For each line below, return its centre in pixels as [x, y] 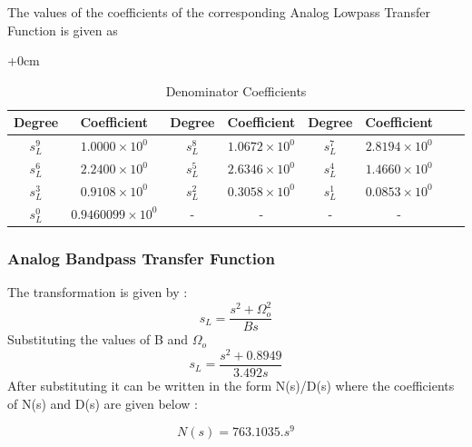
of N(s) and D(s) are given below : [103, 403]
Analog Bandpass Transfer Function [141, 258]
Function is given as [63, 30]
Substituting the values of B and [98, 339]
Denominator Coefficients [236, 90]
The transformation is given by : [98, 292]
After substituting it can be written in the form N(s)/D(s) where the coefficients [231, 385]
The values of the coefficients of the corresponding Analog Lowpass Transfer [219, 12]
